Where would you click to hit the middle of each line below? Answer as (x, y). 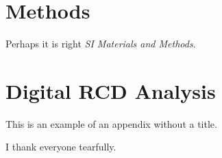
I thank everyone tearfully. (61, 147)
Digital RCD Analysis (111, 90)
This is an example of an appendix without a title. (111, 123)
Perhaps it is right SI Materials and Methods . (101, 44)
